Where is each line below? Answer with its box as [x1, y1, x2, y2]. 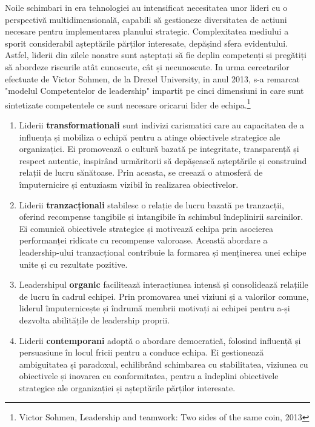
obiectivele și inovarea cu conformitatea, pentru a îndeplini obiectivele [19, 369, 279, 382]
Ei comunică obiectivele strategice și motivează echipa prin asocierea [19, 222, 274, 234]
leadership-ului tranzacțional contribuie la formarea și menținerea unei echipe [19, 245, 307, 258]
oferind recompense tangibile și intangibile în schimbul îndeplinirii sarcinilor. [19, 210, 303, 223]
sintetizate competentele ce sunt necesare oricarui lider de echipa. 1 [5, 96, 251, 111]
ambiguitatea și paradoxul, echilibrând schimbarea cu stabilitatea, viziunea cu [19, 357, 308, 370]
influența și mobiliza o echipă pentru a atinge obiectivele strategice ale [19, 130, 280, 143]
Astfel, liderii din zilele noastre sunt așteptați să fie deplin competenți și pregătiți [5, 48, 307, 61]
